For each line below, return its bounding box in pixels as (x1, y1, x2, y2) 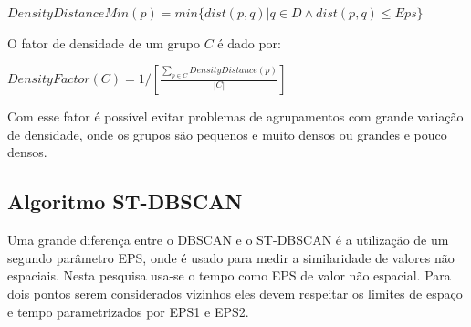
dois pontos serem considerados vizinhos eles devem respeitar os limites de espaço (7, 283, 463, 302)
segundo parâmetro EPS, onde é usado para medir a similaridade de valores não (7, 248, 455, 267)
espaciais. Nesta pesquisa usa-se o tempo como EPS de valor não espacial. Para (7, 266, 451, 285)
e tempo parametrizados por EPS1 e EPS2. (7, 301, 249, 321)
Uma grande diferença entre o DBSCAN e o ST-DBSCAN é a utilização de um (7, 230, 449, 249)
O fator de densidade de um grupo (7, 33, 200, 52)
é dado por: (217, 33, 281, 52)
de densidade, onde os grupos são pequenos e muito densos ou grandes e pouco (7, 124, 447, 143)
